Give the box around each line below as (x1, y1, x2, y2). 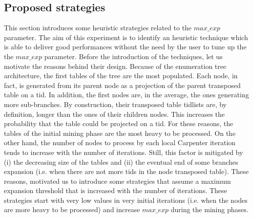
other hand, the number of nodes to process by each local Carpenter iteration (4, 137, 236, 148)
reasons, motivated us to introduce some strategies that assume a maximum (4, 175, 231, 186)
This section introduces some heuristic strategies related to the (4, 22, 192, 33)
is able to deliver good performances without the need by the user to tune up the (4, 42, 247, 52)
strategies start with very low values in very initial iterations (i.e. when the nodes (4, 195, 248, 205)
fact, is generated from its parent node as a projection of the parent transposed (4, 80, 241, 90)
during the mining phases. (170, 204, 249, 215)
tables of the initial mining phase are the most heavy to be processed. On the (4, 128, 236, 138)
